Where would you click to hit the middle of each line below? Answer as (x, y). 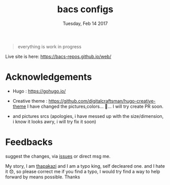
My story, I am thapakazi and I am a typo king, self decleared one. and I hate (85, 166)
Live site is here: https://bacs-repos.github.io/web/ (58, 56)
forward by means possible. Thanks (43, 177)
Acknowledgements (49, 77)
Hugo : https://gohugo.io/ (39, 91)
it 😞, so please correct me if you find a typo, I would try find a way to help (83, 171)
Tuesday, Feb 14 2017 (85, 23)
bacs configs (85, 9)
